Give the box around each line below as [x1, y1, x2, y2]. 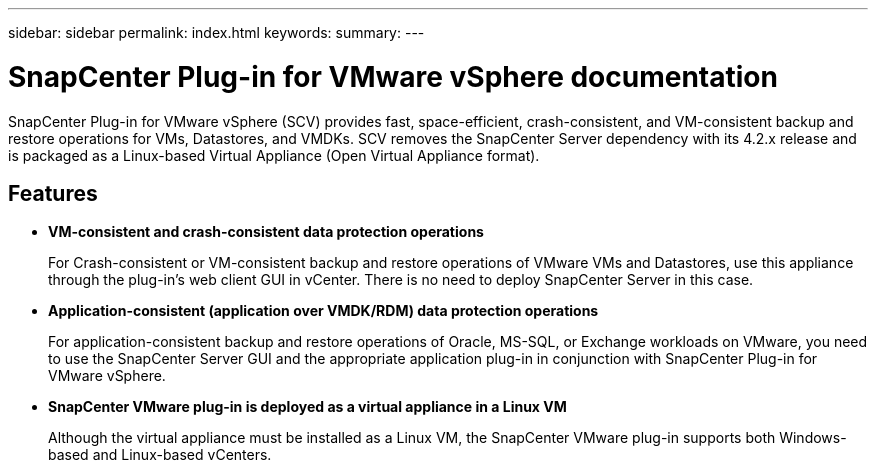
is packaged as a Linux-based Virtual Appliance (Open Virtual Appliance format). [8, 146, 540, 164]
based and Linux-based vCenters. [48, 446, 272, 464]
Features [8, 180, 98, 206]
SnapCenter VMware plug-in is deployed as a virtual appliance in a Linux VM [48, 398, 567, 416]
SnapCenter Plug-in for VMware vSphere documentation [8, 59, 778, 94]
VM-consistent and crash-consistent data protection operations [48, 223, 484, 241]
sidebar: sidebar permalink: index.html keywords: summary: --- [8, 24, 425, 41]
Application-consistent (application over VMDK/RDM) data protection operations [48, 302, 599, 320]
